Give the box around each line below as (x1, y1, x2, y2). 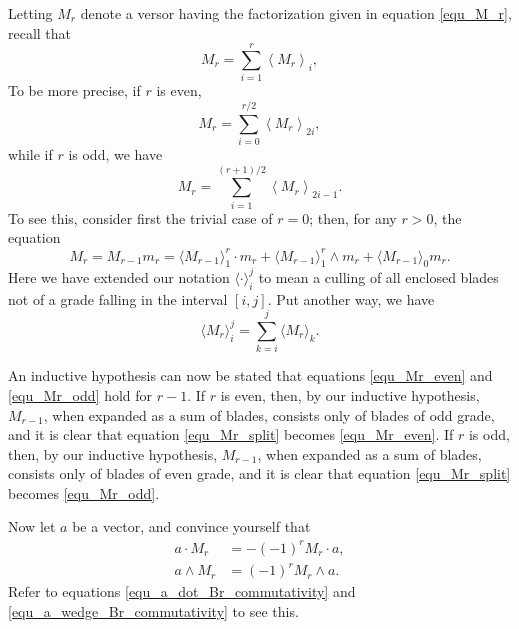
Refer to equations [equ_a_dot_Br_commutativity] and (8, 581, 356, 602)
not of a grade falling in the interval (8, 288, 228, 309)
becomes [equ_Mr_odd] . (8, 482, 160, 503)
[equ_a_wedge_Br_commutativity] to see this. (8, 600, 299, 621)
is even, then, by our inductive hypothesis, (220, 384, 480, 405)
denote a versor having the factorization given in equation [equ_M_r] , (80, 3, 512, 23)
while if (8, 144, 53, 165)
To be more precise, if (8, 80, 141, 101)
